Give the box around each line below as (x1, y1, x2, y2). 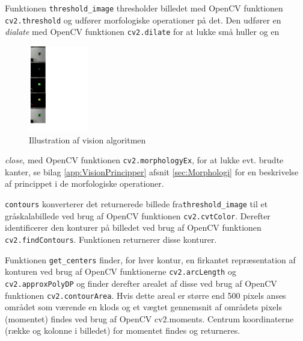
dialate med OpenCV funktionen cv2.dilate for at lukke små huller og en (5, 25, 280, 38)
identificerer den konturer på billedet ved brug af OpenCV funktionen (5, 221, 262, 234)
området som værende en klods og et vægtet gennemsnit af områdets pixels (5, 301, 282, 313)
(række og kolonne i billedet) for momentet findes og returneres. (5, 324, 240, 337)
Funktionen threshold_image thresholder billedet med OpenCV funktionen (5, 2, 283, 14)
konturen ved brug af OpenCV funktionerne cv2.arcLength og (5, 265, 236, 278)
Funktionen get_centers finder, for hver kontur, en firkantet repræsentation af (5, 253, 296, 266)
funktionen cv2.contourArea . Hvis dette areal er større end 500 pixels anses (5, 289, 286, 301)
